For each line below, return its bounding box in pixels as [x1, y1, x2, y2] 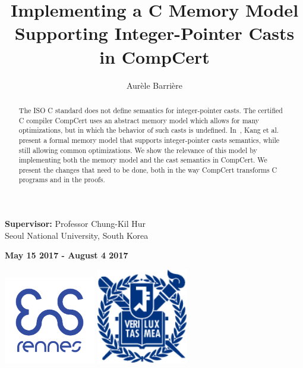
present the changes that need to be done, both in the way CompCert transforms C [18, 164, 277, 174]
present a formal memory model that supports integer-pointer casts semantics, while [18, 135, 280, 145]
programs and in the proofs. [18, 174, 105, 185]
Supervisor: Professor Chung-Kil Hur [5, 217, 146, 230]
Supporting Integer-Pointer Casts [14, 21, 295, 45]
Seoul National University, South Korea [5, 229, 149, 241]
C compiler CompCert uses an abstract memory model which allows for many [18, 115, 260, 125]
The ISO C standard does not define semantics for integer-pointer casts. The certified [18, 105, 283, 115]
